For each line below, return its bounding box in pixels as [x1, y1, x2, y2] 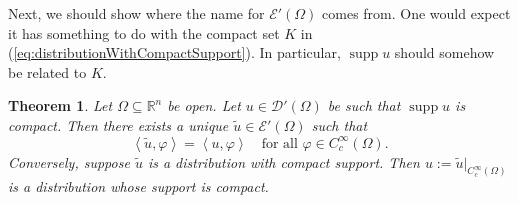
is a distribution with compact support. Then [147, 151, 420, 172]
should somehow [394, 42, 495, 63]
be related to [8, 61, 87, 82]
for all [261, 136, 298, 151]
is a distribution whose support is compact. [8, 176, 269, 197]
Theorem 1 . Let [8, 95, 113, 116]
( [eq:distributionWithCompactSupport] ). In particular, [8, 42, 341, 63]
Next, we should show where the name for [8, 3, 265, 23]
